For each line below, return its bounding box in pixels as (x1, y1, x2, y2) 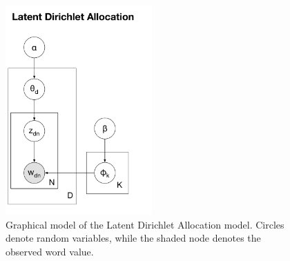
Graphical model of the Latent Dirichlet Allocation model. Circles (6, 217, 284, 231)
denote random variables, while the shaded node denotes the (6, 231, 261, 245)
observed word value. (6, 244, 94, 258)
